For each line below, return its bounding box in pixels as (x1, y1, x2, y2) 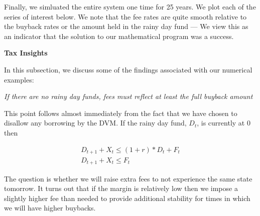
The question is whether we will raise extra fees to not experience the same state (4, 173, 252, 183)
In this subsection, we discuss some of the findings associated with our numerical (4, 64, 252, 74)
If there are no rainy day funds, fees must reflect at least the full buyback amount (4, 91, 253, 101)
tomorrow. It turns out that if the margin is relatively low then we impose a (4, 183, 238, 193)
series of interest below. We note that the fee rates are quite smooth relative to (4, 11, 247, 21)
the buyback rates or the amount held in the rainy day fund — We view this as (4, 21, 248, 31)
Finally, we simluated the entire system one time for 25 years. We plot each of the (4, 1, 256, 11)
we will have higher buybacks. (4, 202, 96, 213)
